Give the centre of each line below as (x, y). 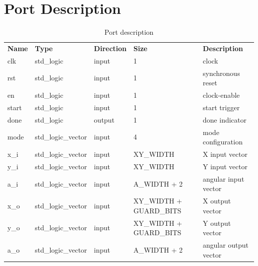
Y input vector (225, 166)
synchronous (221, 73)
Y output (217, 223)
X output (217, 201)
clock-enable (221, 95)
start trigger (221, 107)
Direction (110, 48)
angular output (226, 245)
